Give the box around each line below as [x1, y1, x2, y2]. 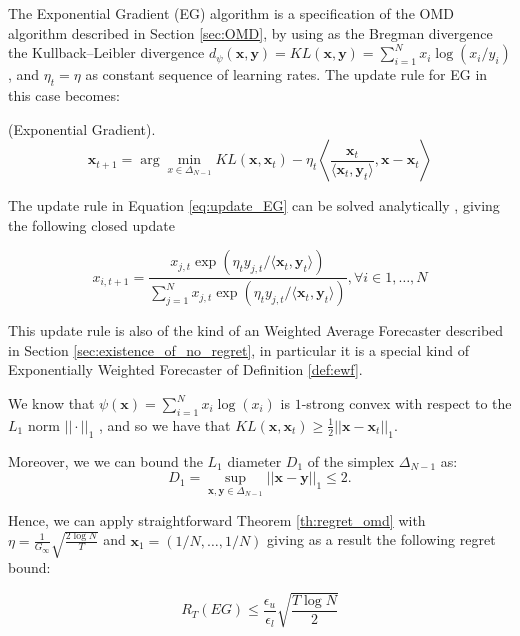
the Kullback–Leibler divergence [8, 42, 205, 63]
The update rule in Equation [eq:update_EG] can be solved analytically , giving [8, 195, 500, 216]
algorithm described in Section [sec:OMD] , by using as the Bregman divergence [8, 22, 493, 43]
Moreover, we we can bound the [8, 450, 203, 471]
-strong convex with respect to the [301, 393, 512, 414]
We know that [8, 393, 95, 414]
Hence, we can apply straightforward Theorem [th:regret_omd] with [8, 509, 426, 530]
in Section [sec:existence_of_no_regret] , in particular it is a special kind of [8, 339, 469, 360]
